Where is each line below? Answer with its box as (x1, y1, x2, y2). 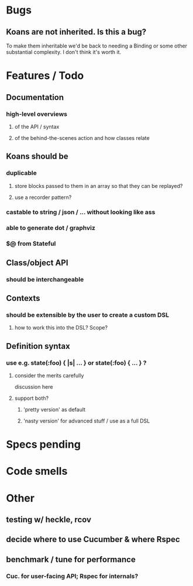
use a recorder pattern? (14, 194, 72, 201)
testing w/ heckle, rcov (6, 515, 92, 525)
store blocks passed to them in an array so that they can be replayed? (14, 182, 183, 189)
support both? (14, 395, 49, 402)
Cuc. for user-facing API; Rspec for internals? (6, 572, 139, 580)
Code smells (6, 465, 68, 478)
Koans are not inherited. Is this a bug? (6, 27, 147, 37)
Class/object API (6, 258, 68, 268)
